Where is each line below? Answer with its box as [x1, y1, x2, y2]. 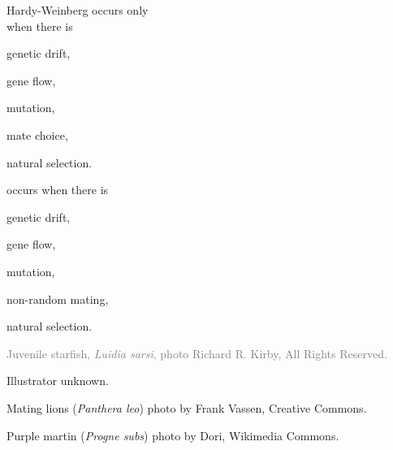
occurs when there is [6, 181, 109, 198]
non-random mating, [6, 290, 109, 307]
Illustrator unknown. [6, 372, 109, 389]
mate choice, [6, 126, 68, 143]
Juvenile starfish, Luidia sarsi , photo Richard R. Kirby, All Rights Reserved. [6, 344, 387, 361]
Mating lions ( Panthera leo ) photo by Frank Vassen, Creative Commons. [6, 399, 367, 416]
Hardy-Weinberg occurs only [6, 2, 149, 18]
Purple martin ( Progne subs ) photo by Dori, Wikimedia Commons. [6, 426, 339, 444]
